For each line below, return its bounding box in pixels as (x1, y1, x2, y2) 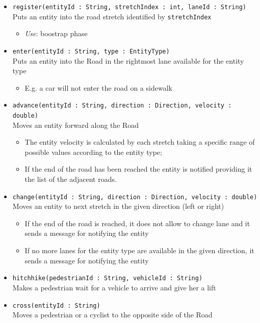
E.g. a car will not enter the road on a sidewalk (24, 82, 172, 93)
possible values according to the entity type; (24, 146, 162, 157)
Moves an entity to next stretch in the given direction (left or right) (12, 201, 224, 211)
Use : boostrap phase (24, 28, 88, 39)
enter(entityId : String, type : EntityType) (12, 47, 170, 55)
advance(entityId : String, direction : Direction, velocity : (12, 102, 232, 110)
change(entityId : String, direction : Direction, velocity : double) (12, 193, 257, 201)
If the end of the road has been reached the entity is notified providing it (24, 164, 252, 174)
